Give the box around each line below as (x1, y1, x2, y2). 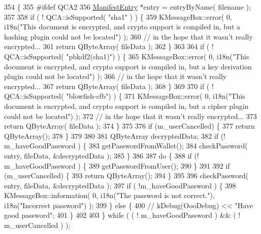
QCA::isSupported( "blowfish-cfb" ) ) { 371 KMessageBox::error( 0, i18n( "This (4, 91, 245, 101)
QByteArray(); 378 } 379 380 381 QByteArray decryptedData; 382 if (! (4, 130, 225, 141)
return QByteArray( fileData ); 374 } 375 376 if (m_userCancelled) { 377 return (4, 121, 255, 131)
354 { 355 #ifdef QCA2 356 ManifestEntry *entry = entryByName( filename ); (4, 2, 251, 12)
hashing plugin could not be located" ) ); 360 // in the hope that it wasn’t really (4, 31, 253, 42)
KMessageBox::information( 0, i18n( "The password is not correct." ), (4, 190, 215, 201)
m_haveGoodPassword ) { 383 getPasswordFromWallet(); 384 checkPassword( (4, 140, 248, 151)
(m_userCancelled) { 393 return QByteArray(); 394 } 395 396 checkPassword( (4, 170, 249, 181)
